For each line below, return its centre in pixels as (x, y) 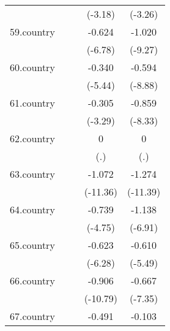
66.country (32, 280)
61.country (32, 103)
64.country (32, 209)
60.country (32, 67)
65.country (32, 245)
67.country (32, 316)
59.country (32, 32)
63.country (32, 174)
